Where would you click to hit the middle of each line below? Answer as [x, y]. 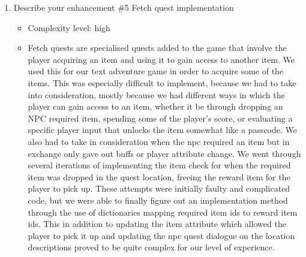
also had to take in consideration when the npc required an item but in [159, 141]
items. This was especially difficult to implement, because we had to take [162, 82]
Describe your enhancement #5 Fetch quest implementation [124, 7]
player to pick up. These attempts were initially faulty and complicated [159, 188]
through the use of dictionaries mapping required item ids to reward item [163, 212]
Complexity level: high [69, 27]
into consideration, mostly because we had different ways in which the [156, 94]
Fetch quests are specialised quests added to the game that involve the [157, 48]
